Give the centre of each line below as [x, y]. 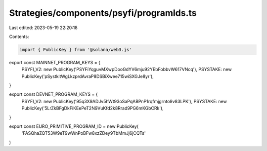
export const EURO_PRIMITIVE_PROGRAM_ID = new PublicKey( [74, 126]
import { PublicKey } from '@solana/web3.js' [76, 50]
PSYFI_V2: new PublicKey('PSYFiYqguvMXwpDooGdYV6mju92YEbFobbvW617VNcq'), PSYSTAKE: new [127, 70]
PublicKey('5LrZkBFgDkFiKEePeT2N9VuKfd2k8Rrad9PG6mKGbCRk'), [92, 108]
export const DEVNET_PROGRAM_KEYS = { [53, 94]
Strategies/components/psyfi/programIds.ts [103, 13]
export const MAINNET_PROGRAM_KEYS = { [55, 62]
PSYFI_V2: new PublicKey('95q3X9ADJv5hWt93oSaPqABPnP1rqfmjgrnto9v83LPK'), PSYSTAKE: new [124, 101]
